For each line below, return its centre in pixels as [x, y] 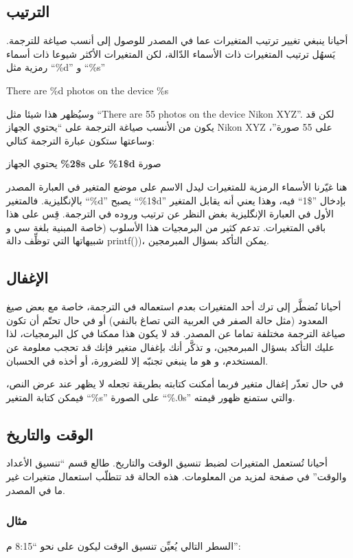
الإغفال [27, 278]
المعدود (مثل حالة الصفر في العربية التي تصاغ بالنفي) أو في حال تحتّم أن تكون [167, 320]
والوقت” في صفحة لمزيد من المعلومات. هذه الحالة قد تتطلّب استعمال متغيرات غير [176, 476]
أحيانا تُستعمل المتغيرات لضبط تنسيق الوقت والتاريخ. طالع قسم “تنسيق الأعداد [167, 463]
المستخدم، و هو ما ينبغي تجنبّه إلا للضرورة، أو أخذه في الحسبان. [137, 360]
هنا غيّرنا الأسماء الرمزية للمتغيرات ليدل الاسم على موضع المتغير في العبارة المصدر [177, 186]
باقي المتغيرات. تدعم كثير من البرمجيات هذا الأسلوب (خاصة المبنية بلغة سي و [166, 227]
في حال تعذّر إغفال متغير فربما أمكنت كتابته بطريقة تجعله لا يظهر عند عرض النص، [175, 384]
